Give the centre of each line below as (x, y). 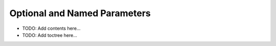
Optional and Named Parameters (80, 13)
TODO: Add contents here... (51, 28)
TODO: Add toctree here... (50, 35)
